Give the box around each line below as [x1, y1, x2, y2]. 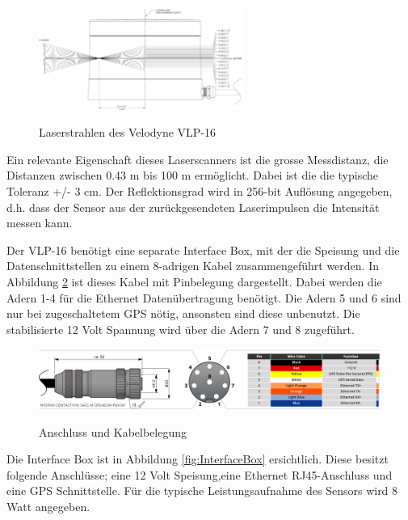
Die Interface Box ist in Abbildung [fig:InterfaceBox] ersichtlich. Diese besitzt [6, 450, 389, 467]
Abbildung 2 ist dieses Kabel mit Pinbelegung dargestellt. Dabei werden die [6, 273, 382, 290]
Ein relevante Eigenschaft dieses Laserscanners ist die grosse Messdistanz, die [6, 150, 389, 167]
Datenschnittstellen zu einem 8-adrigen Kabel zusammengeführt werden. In [6, 257, 379, 274]
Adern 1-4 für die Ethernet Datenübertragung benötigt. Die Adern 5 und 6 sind [6, 289, 402, 306]
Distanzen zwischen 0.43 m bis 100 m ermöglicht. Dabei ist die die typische [6, 167, 379, 184]
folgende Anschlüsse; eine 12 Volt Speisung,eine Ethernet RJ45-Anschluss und [6, 466, 393, 483]
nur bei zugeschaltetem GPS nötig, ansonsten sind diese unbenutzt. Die [6, 305, 360, 322]
